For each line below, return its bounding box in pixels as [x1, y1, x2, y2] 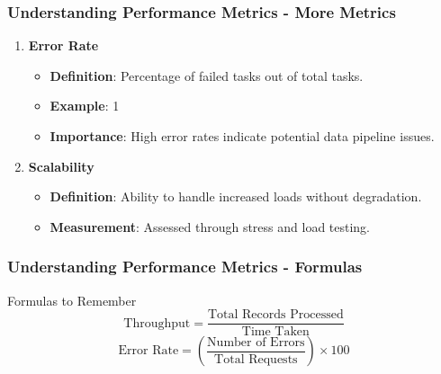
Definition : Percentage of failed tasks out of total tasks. [49, 66, 364, 85]
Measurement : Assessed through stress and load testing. [49, 217, 371, 236]
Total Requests [214, 352, 298, 366]
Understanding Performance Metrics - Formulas [7, 255, 363, 278]
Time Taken [241, 325, 310, 339]
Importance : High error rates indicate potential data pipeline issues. [49, 127, 435, 145]
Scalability [28, 156, 94, 175]
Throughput [123, 316, 191, 330]
